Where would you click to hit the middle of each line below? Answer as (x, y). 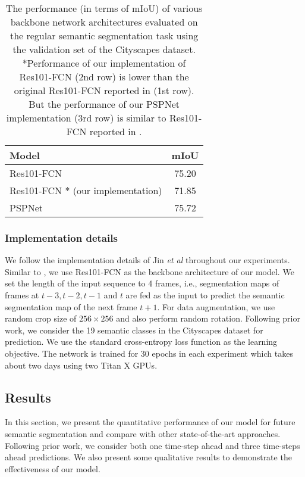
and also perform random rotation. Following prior (208, 318)
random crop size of (41, 318)
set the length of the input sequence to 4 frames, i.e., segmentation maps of (142, 283)
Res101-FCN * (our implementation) (86, 190)
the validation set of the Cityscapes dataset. (104, 49)
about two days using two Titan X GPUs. (81, 365)
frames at (22, 295)
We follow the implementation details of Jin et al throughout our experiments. (147, 260)
